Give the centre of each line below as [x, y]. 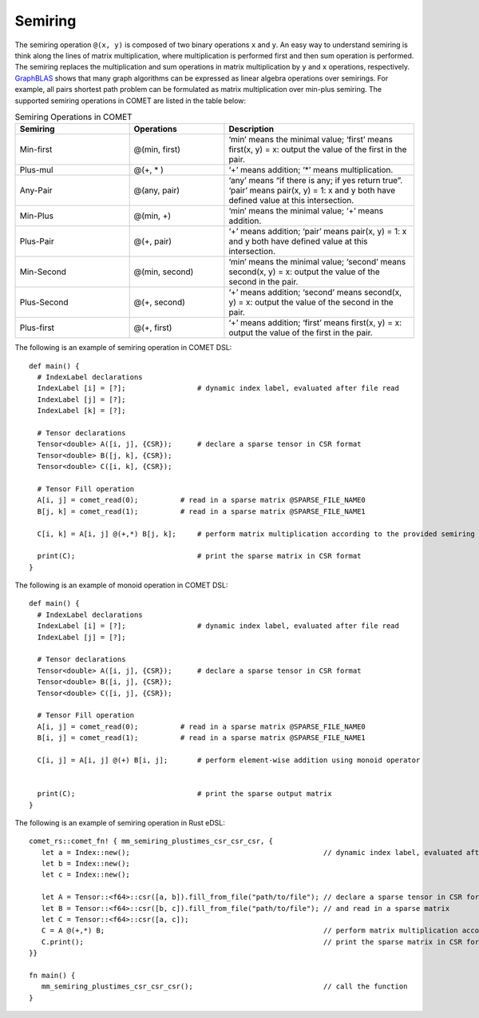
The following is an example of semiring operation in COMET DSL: [123, 348]
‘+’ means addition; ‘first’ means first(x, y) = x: [315, 323]
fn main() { [52, 975]
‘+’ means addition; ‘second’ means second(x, [315, 292]
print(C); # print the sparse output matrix [184, 794]
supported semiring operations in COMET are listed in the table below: [131, 101]
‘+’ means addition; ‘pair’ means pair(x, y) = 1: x [318, 232]
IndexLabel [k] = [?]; [81, 411]
